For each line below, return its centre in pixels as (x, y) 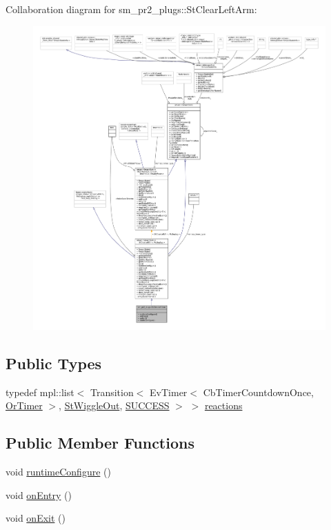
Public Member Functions (100, 443)
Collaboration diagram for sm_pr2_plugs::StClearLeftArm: (131, 9)
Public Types (54, 363)
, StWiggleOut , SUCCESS (114, 405)
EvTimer (169, 392)
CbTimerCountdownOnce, (258, 392)
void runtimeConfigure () (58, 472)
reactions (223, 405)
